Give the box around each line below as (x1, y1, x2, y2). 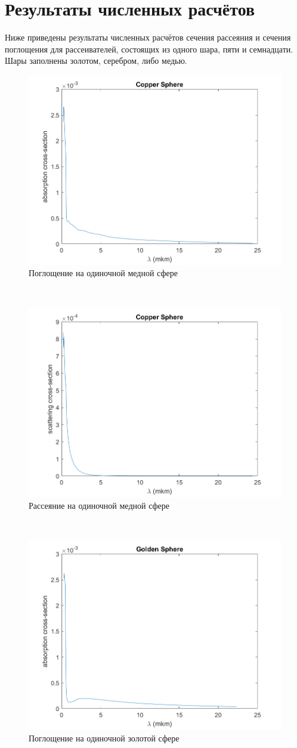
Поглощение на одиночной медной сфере (29, 267, 178, 279)
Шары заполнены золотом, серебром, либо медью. (5, 54, 187, 67)
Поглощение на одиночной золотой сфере (29, 731, 180, 744)
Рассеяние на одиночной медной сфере (29, 499, 170, 512)
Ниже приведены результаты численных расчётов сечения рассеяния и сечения (5, 31, 291, 44)
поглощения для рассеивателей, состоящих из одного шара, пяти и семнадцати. (5, 42, 293, 55)
